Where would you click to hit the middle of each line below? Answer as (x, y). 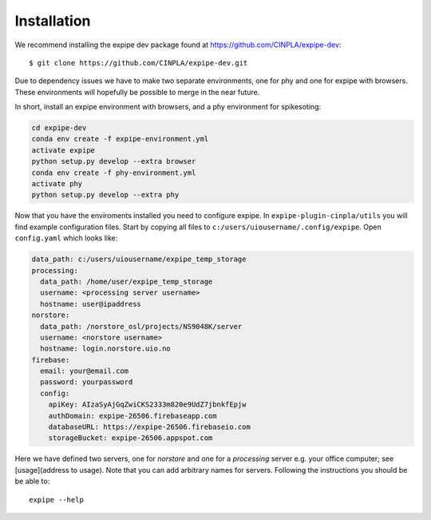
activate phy (57, 184)
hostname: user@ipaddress (91, 304)
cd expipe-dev (59, 128)
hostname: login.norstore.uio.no (105, 349)
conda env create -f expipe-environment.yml (120, 139)
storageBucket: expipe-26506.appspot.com (130, 438)
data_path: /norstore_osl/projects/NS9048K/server (141, 326)
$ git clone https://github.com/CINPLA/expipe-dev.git (138, 63)
